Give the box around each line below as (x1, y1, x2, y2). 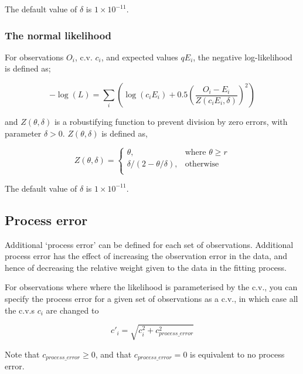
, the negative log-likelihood (193, 50, 292, 63)
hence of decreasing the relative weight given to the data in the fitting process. (5, 261, 287, 273)
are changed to (46, 304, 99, 316)
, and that (95, 348, 132, 360)
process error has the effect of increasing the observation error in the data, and (5, 250, 288, 262)
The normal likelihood (5, 28, 112, 42)
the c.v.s (5, 304, 35, 316)
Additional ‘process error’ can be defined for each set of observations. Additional (5, 238, 294, 250)
